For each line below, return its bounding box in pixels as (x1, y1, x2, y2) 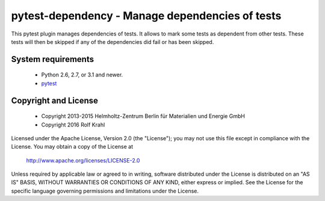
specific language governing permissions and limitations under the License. (11, 187, 199, 194)
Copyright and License (11, 95, 99, 105)
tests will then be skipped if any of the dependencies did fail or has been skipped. (11, 38, 214, 45)
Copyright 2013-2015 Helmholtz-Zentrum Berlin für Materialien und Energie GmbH (41, 113, 245, 120)
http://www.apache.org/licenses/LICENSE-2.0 (26, 156, 140, 164)
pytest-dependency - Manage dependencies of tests (11, 9, 282, 22)
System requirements (11, 54, 94, 64)
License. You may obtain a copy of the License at (11, 143, 134, 150)
